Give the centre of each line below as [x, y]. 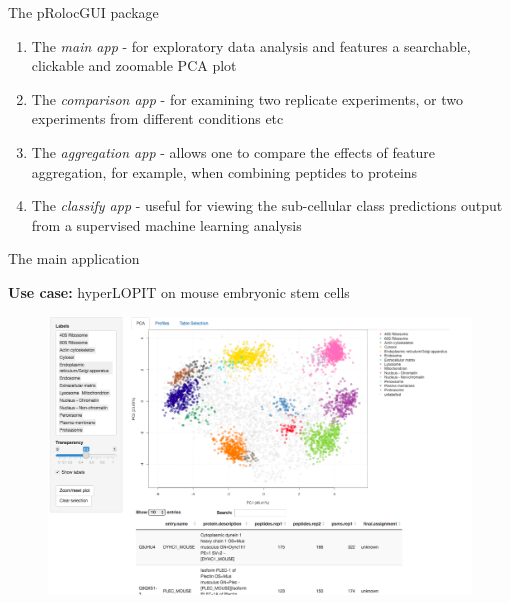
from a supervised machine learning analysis [166, 224]
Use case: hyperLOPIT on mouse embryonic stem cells [179, 291]
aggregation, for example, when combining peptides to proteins [224, 171]
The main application [74, 258]
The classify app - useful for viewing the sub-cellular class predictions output [267, 205]
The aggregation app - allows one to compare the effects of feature [233, 151]
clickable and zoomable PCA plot [134, 65]
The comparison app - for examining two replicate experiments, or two [247, 98]
